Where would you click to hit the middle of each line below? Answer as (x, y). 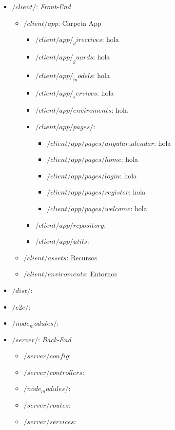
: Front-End (53, 6)
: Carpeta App (80, 23)
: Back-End (54, 339)
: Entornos (101, 274)
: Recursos (82, 257)
